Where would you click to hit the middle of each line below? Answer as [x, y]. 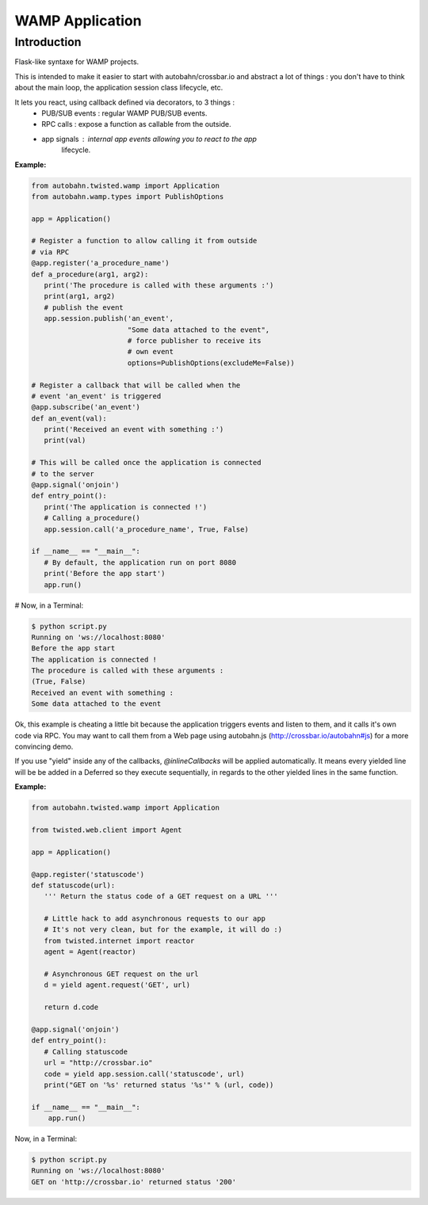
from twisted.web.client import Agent [107, 829]
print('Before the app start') [105, 574]
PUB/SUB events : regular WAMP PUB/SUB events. [124, 113]
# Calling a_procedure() [92, 518]
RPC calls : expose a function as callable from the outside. [136, 124]
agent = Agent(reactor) [90, 952]
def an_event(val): [69, 418]
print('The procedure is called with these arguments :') [159, 286]
